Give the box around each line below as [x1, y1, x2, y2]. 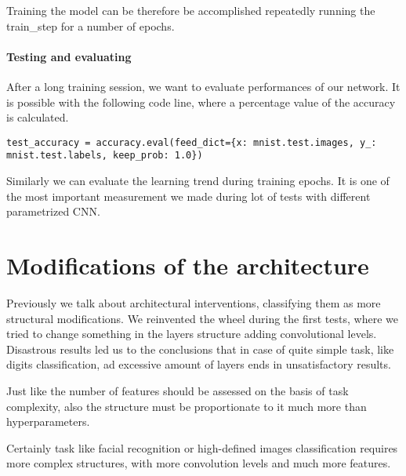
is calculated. [6, 109, 69, 125]
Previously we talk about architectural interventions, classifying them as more [6, 294, 381, 311]
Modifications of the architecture [6, 249, 369, 282]
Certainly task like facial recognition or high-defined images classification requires [6, 439, 398, 456]
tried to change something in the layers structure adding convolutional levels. [6, 325, 377, 342]
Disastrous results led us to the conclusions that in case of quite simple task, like [6, 340, 394, 357]
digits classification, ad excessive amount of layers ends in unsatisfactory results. [6, 356, 391, 372]
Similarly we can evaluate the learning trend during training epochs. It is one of [6, 173, 390, 189]
